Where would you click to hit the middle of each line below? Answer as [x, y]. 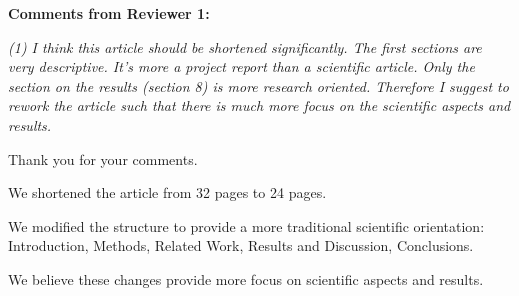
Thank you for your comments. [103, 158]
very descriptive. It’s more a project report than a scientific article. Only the [241, 66]
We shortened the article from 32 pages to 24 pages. [167, 192]
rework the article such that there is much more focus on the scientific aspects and [259, 105]
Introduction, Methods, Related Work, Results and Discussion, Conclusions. [241, 245]
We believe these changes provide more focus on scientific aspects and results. [246, 278]
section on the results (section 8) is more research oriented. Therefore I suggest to [258, 85]
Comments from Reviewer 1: [109, 13]
